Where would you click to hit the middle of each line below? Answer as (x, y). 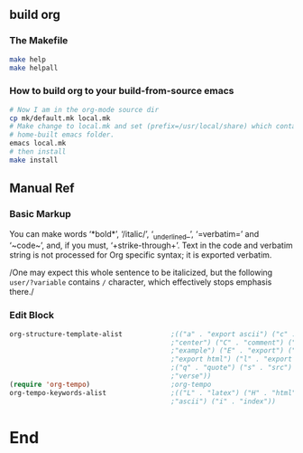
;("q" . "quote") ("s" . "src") (232, 368)
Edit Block (32, 316)
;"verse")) (191, 376)
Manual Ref (42, 189)
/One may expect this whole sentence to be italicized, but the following (141, 273)
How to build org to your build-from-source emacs (122, 91)
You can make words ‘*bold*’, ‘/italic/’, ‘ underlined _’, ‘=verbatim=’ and (134, 235)
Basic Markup (41, 214)
